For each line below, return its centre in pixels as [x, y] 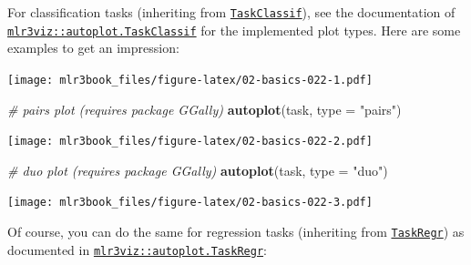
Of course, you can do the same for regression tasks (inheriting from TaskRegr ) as [236, 232]
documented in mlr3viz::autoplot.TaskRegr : [137, 249]
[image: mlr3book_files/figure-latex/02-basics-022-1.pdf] [190, 80]
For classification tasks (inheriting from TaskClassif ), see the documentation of [231, 12]
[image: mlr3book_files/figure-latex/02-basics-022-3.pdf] [190, 203]
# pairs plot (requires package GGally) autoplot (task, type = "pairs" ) [205, 109]
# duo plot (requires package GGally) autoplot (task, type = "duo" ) [198, 170]
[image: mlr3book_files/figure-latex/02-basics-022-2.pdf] [190, 142]
